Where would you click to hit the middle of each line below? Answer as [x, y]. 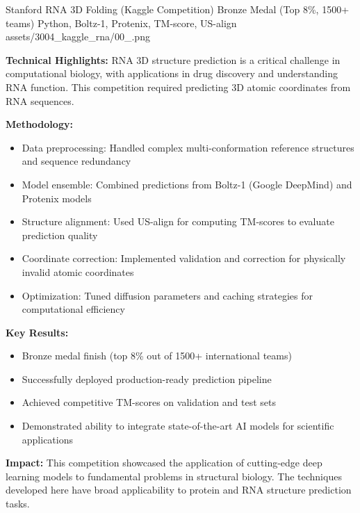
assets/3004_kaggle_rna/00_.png [78, 36]
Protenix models [57, 198]
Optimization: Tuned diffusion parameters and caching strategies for [167, 295]
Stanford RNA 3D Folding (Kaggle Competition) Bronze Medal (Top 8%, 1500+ [178, 9]
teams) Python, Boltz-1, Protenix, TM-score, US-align [121, 23]
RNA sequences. [40, 100]
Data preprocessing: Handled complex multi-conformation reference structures [188, 147]
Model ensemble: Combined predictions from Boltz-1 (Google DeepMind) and [187, 184]
